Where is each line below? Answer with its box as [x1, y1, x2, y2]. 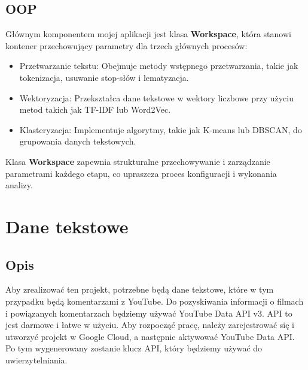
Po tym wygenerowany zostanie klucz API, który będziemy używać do [5, 342, 263, 354]
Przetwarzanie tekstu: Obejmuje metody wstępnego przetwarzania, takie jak [19, 59, 298, 72]
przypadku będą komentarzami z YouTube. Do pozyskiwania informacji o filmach [5, 294, 304, 307]
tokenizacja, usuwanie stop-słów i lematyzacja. [19, 71, 189, 83]
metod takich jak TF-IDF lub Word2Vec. [19, 103, 171, 116]
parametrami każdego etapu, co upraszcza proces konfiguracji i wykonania [5, 167, 277, 179]
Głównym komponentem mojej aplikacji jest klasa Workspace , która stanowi [5, 28, 291, 40]
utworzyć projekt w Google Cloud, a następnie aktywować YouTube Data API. [5, 330, 295, 342]
